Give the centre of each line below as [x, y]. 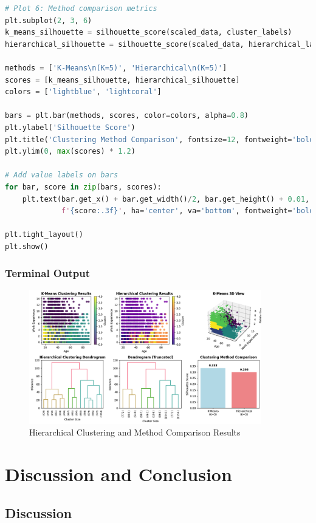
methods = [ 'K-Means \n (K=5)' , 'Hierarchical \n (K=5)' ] [116, 68]
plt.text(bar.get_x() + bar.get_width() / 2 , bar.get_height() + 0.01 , [166, 199]
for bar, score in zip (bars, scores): [83, 187]
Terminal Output [47, 273]
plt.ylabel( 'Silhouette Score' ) [70, 127]
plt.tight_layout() [44, 235]
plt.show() [27, 246]
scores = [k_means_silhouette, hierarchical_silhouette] [122, 80]
